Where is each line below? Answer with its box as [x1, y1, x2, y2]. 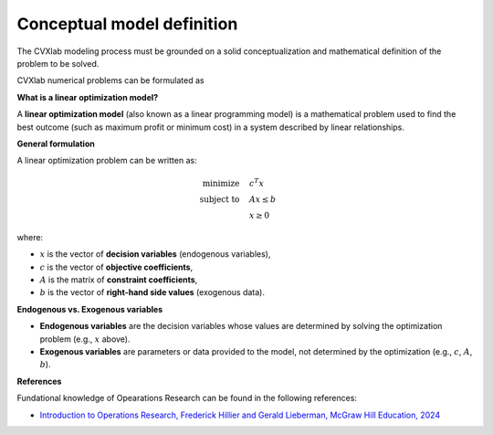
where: [16, 231, 44, 242]
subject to [199, 195, 240, 205]
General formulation [16, 138, 95, 149]
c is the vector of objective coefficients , [39, 261, 194, 272]
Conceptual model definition [16, 14, 238, 34]
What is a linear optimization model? [16, 91, 159, 102]
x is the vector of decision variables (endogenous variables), [39, 249, 271, 260]
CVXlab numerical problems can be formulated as [16, 75, 205, 86]
